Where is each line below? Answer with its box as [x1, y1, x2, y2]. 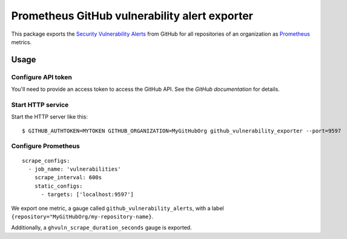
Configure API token [11, 73, 72, 81]
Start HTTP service [11, 100, 69, 109]
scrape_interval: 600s [34, 174, 102, 181]
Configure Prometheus [11, 142, 80, 151]
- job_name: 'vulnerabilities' [28, 165, 121, 172]
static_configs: [34, 182, 83, 189]
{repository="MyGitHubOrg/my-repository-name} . [11, 212, 154, 220]
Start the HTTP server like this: [11, 113, 88, 120]
